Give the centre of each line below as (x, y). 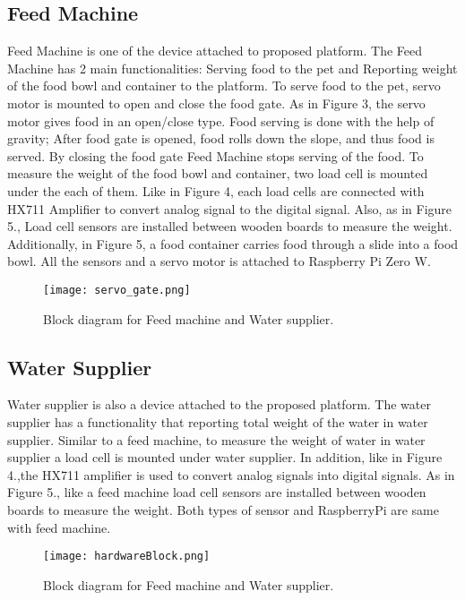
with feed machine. (59, 527)
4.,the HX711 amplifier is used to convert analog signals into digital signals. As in (231, 474)
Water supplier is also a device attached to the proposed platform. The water (219, 404)
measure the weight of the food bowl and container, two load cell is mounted (218, 173)
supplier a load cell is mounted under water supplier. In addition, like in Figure (225, 457)
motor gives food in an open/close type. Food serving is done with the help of (221, 120)
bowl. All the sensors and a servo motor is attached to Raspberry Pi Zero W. (219, 261)
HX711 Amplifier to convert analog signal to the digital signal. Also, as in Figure (230, 208)
